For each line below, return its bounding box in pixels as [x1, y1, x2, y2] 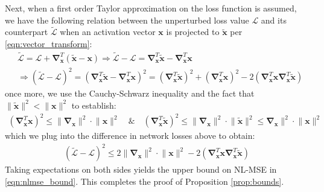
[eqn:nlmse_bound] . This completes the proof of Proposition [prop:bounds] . [5, 174, 284, 187]
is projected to [166, 25, 220, 38]
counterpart [5, 25, 48, 38]
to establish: [71, 98, 116, 111]
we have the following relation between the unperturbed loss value [5, 13, 249, 26]
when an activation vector [60, 25, 156, 38]
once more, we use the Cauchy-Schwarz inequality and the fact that [5, 87, 255, 100]
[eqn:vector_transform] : [5, 37, 92, 50]
